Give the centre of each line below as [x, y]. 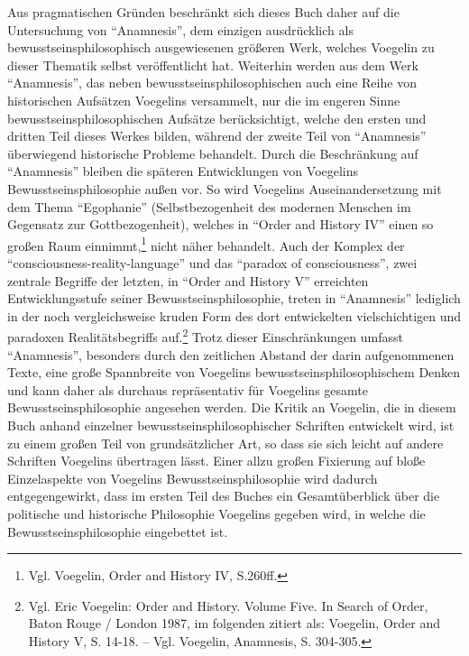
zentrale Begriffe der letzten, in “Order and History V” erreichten [188, 280]
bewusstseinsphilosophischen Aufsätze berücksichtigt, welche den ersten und [217, 118]
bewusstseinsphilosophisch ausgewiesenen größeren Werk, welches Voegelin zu [221, 47]
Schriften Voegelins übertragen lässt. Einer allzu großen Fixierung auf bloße [216, 461]
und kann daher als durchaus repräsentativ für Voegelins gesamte [188, 389]
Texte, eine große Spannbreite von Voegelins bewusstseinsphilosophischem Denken [234, 372]
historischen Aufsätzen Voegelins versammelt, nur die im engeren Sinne [204, 100]
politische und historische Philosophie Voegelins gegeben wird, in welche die [216, 513]
